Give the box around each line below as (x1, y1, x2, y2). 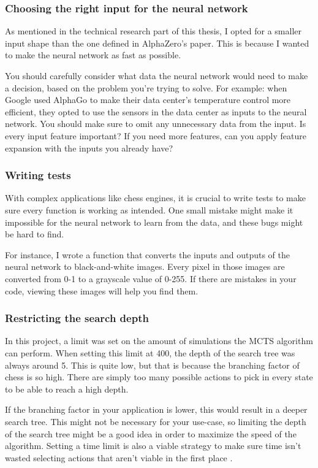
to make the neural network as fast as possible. (5, 48, 181, 61)
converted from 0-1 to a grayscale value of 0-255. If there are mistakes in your (5, 272, 297, 285)
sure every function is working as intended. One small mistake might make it (5, 203, 293, 216)
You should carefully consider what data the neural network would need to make (5, 69, 308, 82)
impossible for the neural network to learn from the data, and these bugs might (5, 215, 303, 228)
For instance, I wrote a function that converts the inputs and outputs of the (5, 248, 290, 261)
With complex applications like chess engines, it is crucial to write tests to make (5, 191, 306, 204)
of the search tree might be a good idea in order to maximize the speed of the (5, 427, 297, 440)
